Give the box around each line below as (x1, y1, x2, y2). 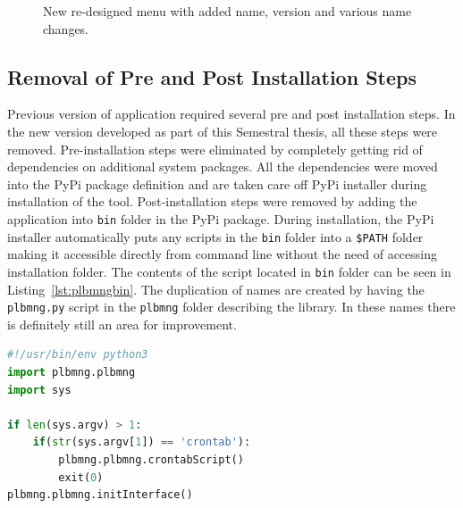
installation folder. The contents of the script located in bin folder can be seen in (7, 262, 451, 280)
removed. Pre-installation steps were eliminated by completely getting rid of (7, 139, 423, 158)
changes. (43, 19, 89, 37)
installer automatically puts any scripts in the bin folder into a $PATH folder (7, 227, 424, 246)
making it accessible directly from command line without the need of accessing (7, 245, 438, 263)
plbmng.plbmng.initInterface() (7, 488, 193, 502)
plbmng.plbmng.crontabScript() (58, 453, 244, 466)
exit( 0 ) (58, 471, 104, 484)
